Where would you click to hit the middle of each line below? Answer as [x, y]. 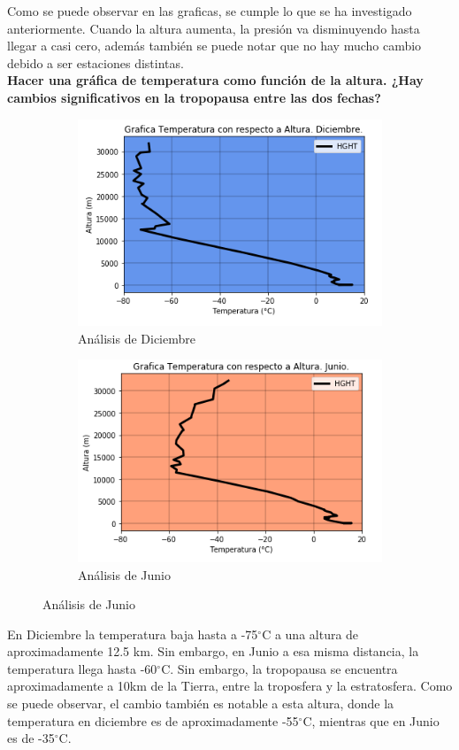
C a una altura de [310, 634]
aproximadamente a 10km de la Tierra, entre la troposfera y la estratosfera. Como [230, 686]
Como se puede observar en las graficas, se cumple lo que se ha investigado [210, 11]
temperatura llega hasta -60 [82, 668]
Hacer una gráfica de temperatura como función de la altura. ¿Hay [215, 80]
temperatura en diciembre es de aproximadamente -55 [153, 720]
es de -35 [31, 738]
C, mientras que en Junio [371, 720]
